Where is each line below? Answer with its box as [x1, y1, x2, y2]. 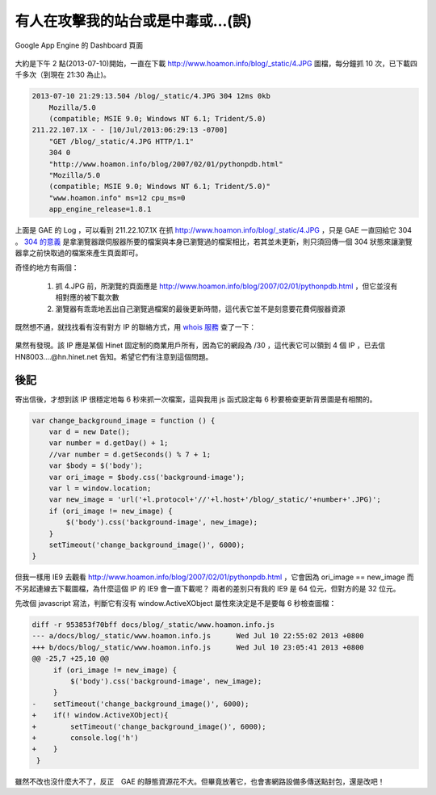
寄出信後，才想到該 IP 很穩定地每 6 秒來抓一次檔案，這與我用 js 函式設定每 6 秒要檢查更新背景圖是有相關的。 [15, 394, 377, 404]
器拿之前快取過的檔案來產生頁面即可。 [15, 247, 143, 258]
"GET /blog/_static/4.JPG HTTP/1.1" [48, 137, 194, 145]
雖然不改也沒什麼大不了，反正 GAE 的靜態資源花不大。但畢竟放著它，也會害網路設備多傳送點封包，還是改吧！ [15, 776, 385, 786]
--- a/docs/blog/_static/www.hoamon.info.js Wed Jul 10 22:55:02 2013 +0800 [31, 631, 365, 641]
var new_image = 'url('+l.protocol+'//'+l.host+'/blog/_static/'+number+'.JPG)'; [48, 495, 381, 504]
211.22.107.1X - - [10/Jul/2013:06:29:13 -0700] [31, 125, 228, 135]
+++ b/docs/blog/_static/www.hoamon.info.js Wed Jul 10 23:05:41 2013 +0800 [31, 642, 365, 652]
